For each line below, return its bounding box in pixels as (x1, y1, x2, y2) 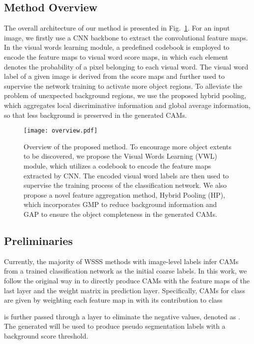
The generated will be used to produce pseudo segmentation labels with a (4, 321, 226, 331)
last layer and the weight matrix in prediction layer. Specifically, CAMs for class (4, 285, 245, 295)
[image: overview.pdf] (24, 127, 98, 135)
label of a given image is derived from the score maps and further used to (4, 71, 225, 81)
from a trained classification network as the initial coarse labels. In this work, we (4, 266, 247, 276)
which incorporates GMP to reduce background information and (24, 199, 217, 209)
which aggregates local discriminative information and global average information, (4, 100, 251, 110)
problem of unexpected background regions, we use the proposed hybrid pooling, (4, 90, 247, 101)
